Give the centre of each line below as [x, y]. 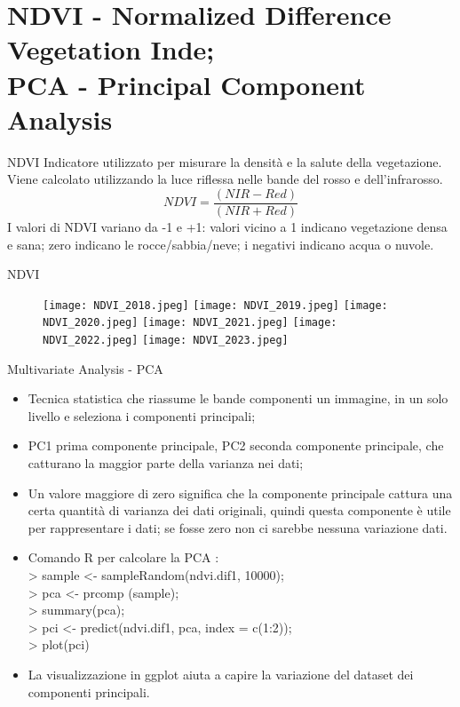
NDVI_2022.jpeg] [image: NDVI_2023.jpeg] [166, 341]
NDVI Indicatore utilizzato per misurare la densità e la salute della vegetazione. [225, 161]
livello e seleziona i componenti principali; [142, 415]
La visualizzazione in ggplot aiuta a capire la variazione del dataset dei [221, 674]
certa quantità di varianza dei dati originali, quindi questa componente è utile [239, 510]
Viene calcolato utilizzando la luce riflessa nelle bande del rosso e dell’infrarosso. [225, 179]
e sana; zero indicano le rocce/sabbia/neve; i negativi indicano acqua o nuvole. [221, 244]
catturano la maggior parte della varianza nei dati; [166, 463]
